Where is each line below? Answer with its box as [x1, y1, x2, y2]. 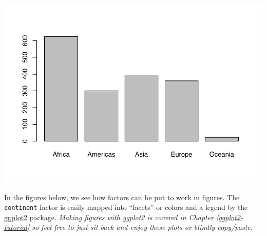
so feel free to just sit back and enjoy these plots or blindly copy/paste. [32, 222, 253, 232]
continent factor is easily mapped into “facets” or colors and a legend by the [4, 202, 248, 212]
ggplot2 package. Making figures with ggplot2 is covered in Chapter [4, 211, 214, 222]
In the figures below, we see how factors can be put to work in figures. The [4, 191, 240, 202]
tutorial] [4, 222, 30, 232]
